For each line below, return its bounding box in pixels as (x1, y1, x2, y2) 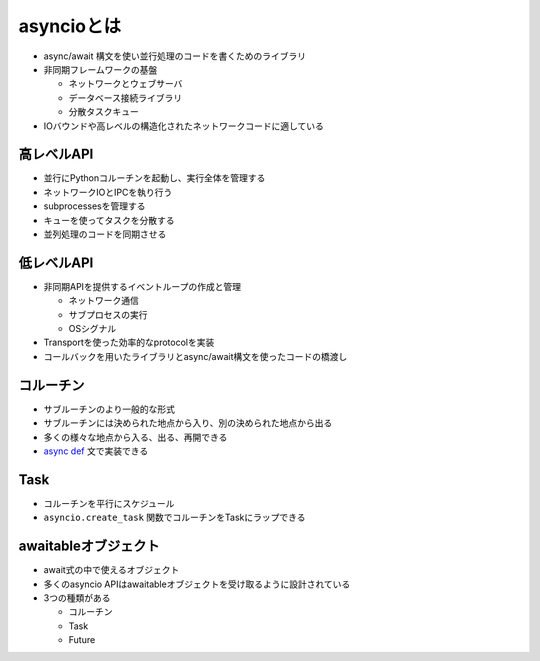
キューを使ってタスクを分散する (43, 214, 175, 226)
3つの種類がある (43, 591, 111, 604)
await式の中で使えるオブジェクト (43, 564, 180, 576)
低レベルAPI (18, 254, 94, 271)
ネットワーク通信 (68, 295, 139, 307)
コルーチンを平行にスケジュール (43, 497, 175, 509)
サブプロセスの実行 (68, 308, 148, 320)
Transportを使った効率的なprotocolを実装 (43, 336, 215, 349)
